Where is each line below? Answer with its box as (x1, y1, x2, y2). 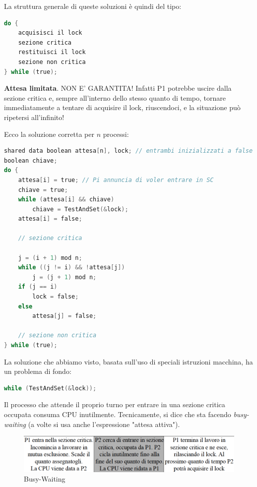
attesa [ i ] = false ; (18, 215, 82, 223)
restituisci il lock (18, 49, 86, 56)
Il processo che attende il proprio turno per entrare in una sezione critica (4, 399, 225, 410)
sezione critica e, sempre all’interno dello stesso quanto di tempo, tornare (4, 92, 226, 103)
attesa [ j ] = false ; (32, 312, 97, 320)
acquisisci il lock (18, 29, 82, 37)
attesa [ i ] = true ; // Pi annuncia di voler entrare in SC (18, 176, 214, 183)
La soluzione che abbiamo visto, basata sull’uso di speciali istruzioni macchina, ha (4, 356, 253, 366)
